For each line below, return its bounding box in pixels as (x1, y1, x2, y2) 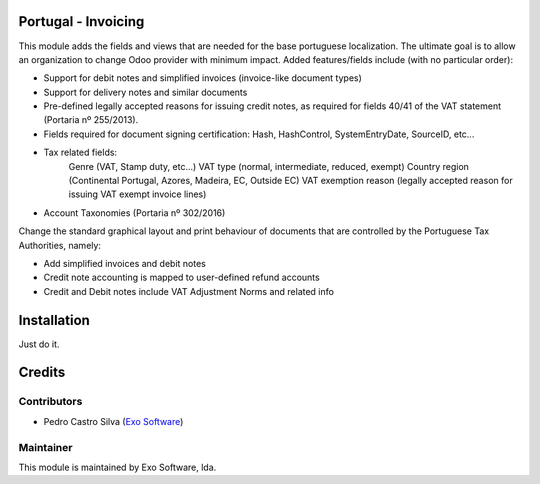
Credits (18, 364, 66, 381)
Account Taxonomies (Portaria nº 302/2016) (43, 206, 226, 219)
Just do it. (18, 338, 60, 350)
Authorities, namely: (18, 239, 102, 251)
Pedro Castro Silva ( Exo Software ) (43, 415, 184, 427)
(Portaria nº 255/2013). (43, 114, 139, 126)
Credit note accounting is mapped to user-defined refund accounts (43, 271, 320, 284)
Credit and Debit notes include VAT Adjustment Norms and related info (43, 285, 335, 297)
